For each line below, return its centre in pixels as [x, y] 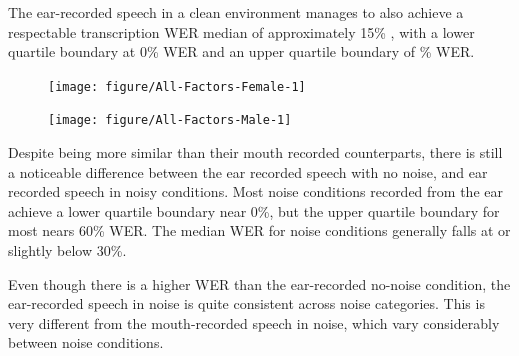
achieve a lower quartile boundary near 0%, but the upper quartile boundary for [254, 210]
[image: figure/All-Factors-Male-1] [170, 120]
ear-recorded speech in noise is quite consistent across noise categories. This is [246, 303]
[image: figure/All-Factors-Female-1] [177, 86]
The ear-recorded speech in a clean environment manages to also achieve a [236, 12]
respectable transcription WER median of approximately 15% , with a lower [241, 31]
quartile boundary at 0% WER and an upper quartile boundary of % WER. [241, 51]
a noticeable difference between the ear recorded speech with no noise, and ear [248, 171]
